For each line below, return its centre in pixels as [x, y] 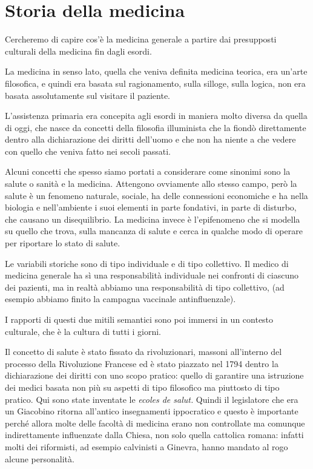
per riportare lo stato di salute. [63, 243]
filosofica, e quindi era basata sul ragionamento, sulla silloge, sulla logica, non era [155, 83]
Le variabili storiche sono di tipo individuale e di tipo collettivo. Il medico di [147, 263]
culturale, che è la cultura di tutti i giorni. [83, 331]
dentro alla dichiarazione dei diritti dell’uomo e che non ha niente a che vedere [150, 139]
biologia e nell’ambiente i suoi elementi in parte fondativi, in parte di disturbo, [151, 207]
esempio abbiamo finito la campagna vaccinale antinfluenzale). [120, 299]
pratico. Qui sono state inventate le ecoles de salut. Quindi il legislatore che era [152, 399]
